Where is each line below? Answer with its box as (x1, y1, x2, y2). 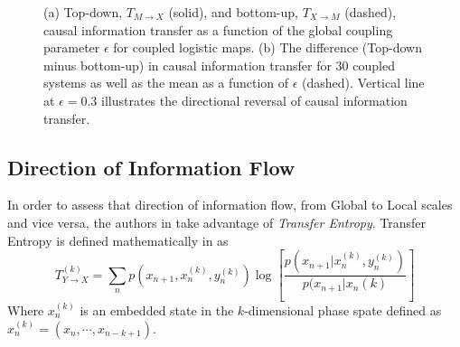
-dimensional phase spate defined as (244, 301, 442, 319)
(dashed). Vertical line (302, 73, 425, 92)
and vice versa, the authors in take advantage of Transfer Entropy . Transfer (7, 212, 427, 231)
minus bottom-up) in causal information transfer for (43, 55, 332, 74)
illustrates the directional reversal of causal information (101, 90, 408, 109)
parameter (43, 38, 100, 57)
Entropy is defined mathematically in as (7, 230, 229, 249)
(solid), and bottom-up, (168, 3, 298, 21)
